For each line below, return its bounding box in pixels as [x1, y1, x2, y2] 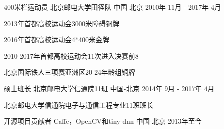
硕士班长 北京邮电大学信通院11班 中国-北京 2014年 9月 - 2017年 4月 [4, 83, 214, 93]
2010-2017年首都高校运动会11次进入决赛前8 [4, 50, 139, 61]
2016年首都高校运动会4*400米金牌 [4, 34, 109, 45]
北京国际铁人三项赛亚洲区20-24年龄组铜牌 [4, 67, 135, 77]
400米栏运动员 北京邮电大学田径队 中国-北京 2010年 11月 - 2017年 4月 [4, 2, 221, 12]
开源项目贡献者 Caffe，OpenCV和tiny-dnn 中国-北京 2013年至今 [4, 116, 202, 126]
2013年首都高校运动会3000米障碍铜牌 [4, 18, 119, 28]
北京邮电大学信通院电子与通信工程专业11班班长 [4, 99, 153, 110]
